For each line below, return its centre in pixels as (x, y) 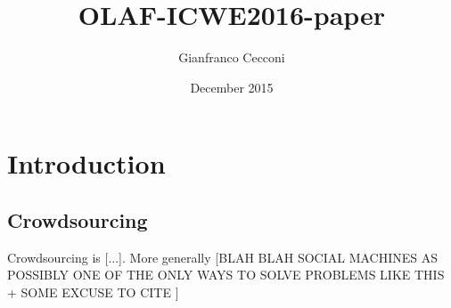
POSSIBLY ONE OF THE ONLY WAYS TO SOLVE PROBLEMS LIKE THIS (226, 275)
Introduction (86, 163)
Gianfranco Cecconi (232, 57)
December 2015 (232, 87)
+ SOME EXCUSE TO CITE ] (93, 292)
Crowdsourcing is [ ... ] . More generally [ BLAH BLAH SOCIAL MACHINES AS (223, 257)
